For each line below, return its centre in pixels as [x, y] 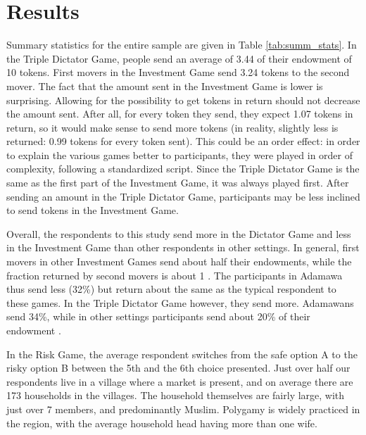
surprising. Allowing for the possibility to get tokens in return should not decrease [183, 100]
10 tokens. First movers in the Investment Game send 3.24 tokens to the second [178, 72]
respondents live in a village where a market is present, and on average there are [180, 381]
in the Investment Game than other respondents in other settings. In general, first [183, 247]
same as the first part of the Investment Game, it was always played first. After [178, 183]
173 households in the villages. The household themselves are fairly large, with [176, 395]
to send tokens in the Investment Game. [93, 210]
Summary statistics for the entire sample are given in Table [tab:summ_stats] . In [182, 45]
